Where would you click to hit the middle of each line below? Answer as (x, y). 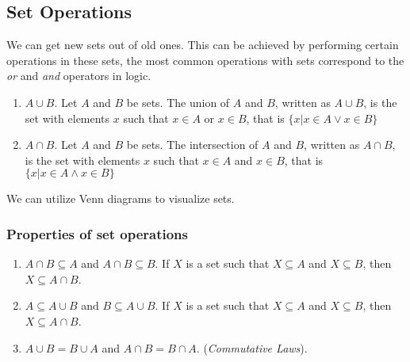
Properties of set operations (97, 233)
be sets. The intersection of (192, 145)
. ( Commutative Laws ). (252, 347)
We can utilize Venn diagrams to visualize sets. (121, 198)
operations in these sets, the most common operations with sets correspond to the (205, 60)
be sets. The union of (178, 102)
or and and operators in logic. (79, 76)
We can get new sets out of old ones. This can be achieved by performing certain (203, 45)
